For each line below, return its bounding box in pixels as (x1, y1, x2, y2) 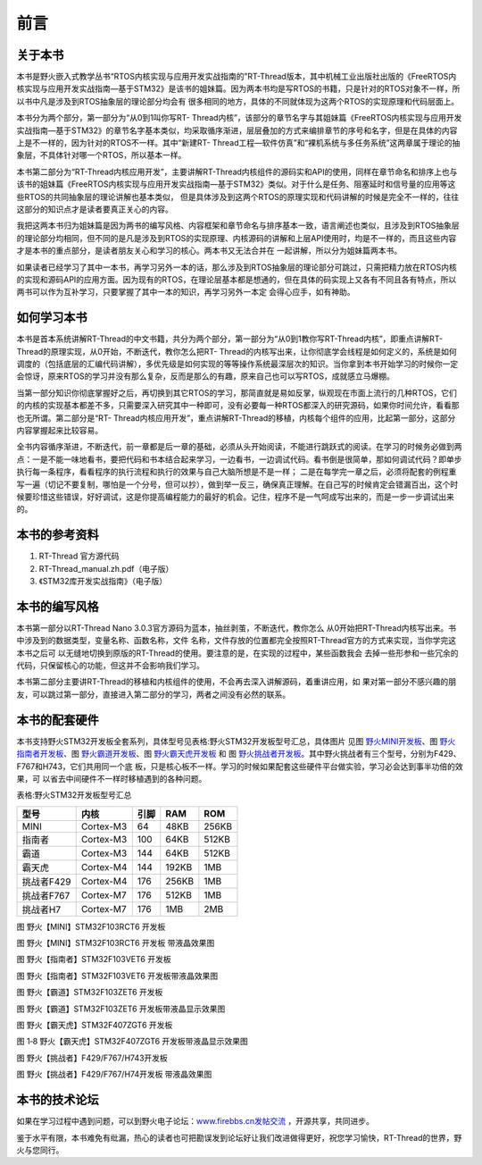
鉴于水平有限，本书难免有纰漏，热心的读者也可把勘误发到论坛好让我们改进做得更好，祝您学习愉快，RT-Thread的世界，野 (16, 1132, 462, 1143)
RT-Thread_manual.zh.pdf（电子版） (38, 563, 174, 574)
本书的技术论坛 (16, 1093, 99, 1108)
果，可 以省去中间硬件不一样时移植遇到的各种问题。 (16, 773, 207, 784)
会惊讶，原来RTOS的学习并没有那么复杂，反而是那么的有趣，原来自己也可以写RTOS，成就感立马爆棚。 (16, 371, 395, 381)
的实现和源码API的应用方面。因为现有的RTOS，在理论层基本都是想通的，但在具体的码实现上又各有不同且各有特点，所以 (16, 273, 457, 285)
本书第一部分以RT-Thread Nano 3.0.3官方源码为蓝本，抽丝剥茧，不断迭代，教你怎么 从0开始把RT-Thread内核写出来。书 (16, 622, 457, 633)
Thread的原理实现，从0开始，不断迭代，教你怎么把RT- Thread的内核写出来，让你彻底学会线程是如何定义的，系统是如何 (16, 346, 457, 356)
